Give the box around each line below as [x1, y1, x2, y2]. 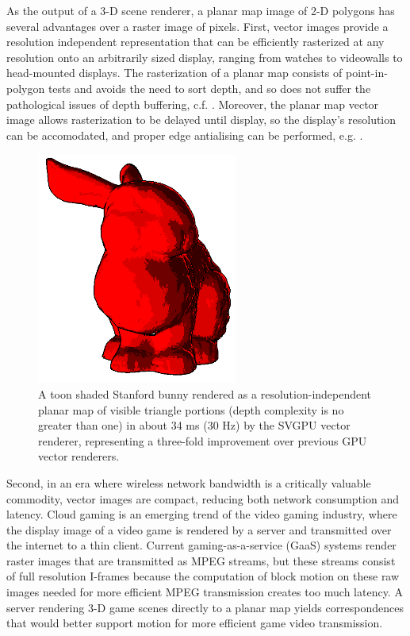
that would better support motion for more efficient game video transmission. [6, 615, 383, 631]
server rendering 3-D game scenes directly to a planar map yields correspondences [6, 599, 404, 615]
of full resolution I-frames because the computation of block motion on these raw [6, 568, 400, 584]
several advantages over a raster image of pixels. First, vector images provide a [6, 17, 389, 34]
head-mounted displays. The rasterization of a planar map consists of [6, 64, 343, 81]
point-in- [345, 64, 388, 81]
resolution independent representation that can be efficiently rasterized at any [6, 33, 385, 50]
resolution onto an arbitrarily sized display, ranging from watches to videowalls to [6, 48, 403, 65]
